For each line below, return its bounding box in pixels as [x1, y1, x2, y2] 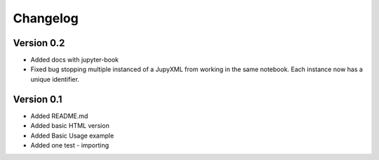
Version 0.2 [13, 37, 65, 49]
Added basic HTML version [30, 122, 110, 130]
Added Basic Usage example [30, 131, 114, 140]
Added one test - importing [30, 140, 109, 150]
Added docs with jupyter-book [30, 56, 119, 64]
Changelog [13, 10, 79, 26]
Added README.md [30, 112, 88, 120]
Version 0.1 [13, 93, 62, 105]
